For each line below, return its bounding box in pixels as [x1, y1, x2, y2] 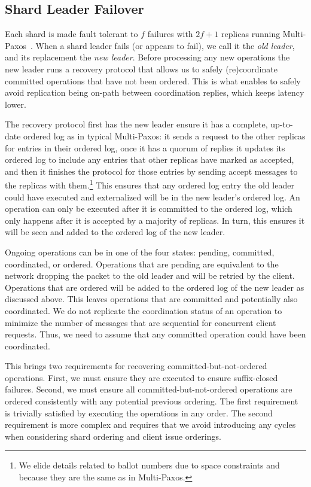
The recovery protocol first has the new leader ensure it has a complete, [5, 118, 268, 130]
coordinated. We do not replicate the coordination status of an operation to [5, 304, 282, 316]
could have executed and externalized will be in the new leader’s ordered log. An [5, 190, 300, 203]
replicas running [221, 28, 280, 40]
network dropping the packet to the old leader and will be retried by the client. [5, 269, 295, 282]
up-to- [270, 118, 293, 130]
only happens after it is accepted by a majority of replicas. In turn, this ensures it [5, 214, 305, 226]
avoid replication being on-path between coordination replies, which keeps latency [5, 86, 304, 99]
